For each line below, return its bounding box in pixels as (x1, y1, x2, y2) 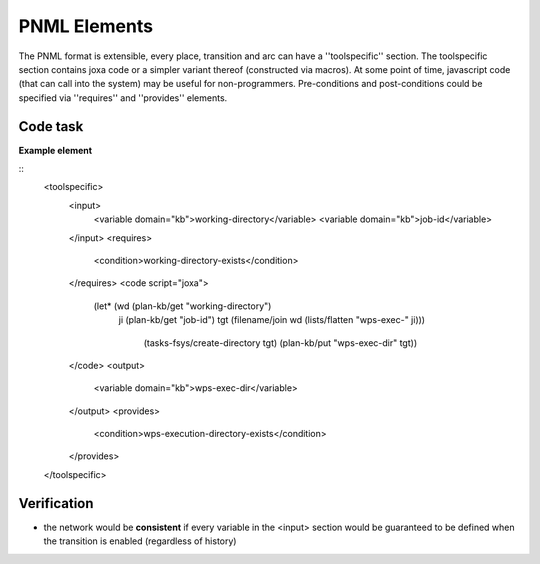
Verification (18, 495, 94, 512)
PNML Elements (18, 15, 154, 37)
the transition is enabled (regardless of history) (43, 535, 237, 547)
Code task (18, 118, 84, 135)
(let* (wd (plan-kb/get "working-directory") (93, 300, 272, 312)
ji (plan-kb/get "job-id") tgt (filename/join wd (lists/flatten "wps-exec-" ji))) (118, 314, 425, 326)
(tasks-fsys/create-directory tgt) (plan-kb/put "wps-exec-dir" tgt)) (143, 336, 418, 349)
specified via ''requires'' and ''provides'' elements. (18, 91, 228, 104)
